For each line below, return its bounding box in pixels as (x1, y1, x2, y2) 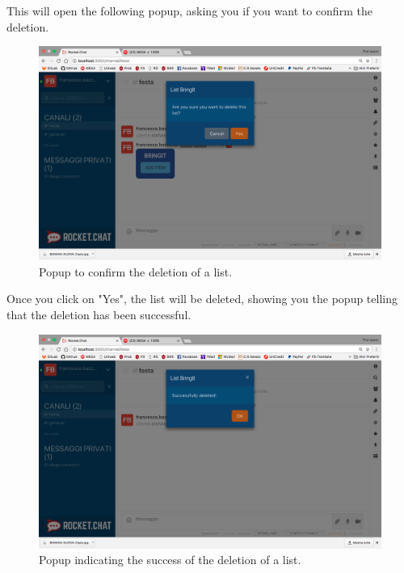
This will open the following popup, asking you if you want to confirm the (6, 2, 372, 19)
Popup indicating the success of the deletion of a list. (39, 551, 301, 568)
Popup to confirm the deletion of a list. (39, 263, 233, 280)
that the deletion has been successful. (6, 305, 191, 322)
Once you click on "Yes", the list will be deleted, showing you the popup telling (6, 290, 398, 307)
